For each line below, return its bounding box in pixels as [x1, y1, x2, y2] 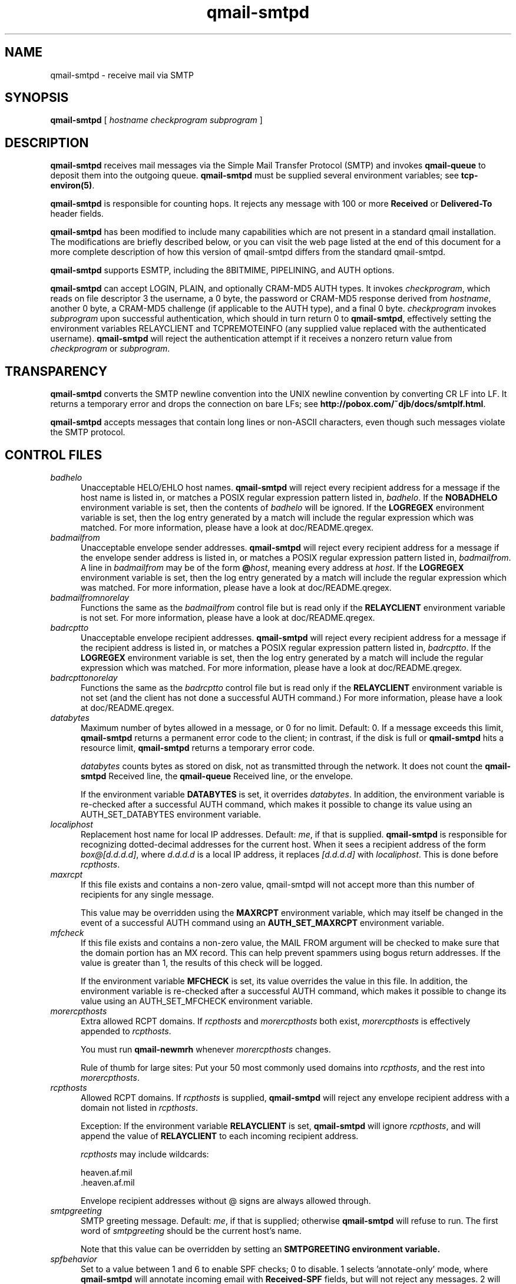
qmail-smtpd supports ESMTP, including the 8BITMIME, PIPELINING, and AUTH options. [50, 265, 395, 276]
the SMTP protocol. [50, 427, 125, 438]
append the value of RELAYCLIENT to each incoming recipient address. [81, 1130, 359, 1141]
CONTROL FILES [5, 447, 102, 462]
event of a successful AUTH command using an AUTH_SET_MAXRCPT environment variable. [81, 917, 444, 928]
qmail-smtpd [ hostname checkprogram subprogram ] [50, 115, 263, 125]
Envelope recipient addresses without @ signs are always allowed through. [81, 1195, 371, 1206]
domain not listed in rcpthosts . [81, 1102, 198, 1113]
